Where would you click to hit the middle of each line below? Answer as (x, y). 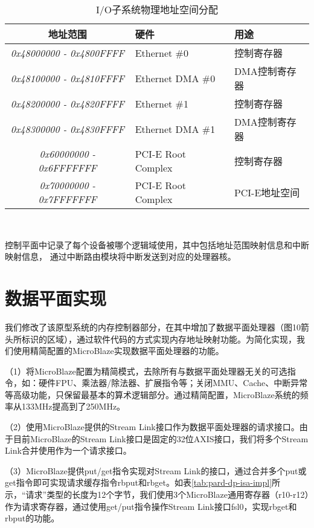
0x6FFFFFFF (68, 168)
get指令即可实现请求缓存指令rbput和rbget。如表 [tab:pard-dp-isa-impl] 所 (143, 482)
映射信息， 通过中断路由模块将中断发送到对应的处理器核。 (120, 256)
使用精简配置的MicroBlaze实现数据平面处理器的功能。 (118, 351)
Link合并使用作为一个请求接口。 (68, 450)
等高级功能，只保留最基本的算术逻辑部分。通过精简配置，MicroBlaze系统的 (152, 394)
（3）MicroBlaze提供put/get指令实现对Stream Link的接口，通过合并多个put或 (156, 470)
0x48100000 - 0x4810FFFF (67, 78)
